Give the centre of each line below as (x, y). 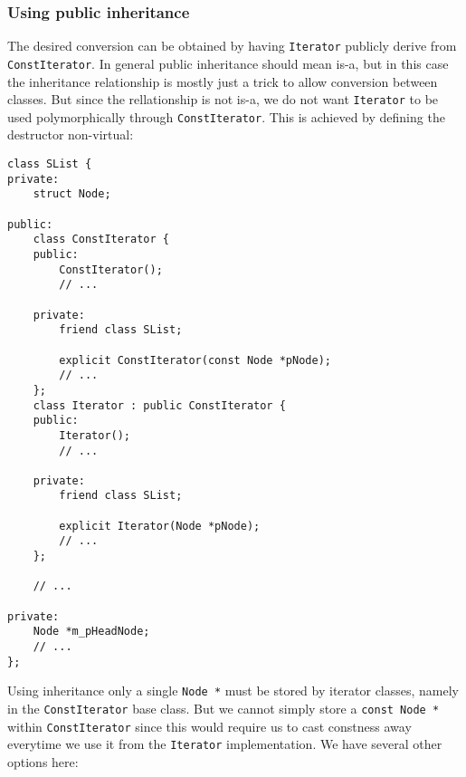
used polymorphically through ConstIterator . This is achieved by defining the (226, 116)
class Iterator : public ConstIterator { (159, 405)
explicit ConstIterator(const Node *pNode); (195, 360)
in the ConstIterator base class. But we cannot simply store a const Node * (223, 708)
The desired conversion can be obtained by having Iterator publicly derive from (232, 46)
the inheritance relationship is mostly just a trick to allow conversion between (223, 81)
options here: (43, 761)
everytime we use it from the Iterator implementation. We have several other (225, 744)
